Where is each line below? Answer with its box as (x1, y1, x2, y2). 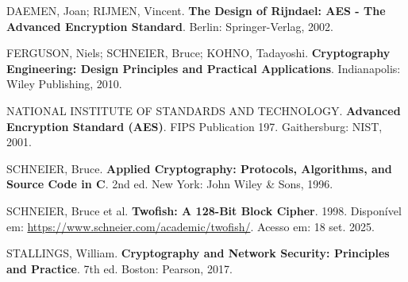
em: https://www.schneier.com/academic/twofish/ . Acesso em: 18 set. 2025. (6, 218, 375, 234)
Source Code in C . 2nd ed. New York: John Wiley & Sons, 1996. (6, 176, 333, 192)
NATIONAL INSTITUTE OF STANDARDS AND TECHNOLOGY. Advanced (6, 102, 401, 118)
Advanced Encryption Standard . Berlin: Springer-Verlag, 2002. (6, 17, 333, 34)
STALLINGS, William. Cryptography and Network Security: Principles (6, 245, 390, 261)
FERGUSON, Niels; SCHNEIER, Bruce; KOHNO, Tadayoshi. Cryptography (6, 44, 391, 61)
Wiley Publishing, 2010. (6, 75, 122, 92)
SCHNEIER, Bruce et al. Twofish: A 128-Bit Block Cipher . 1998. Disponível (6, 202, 402, 218)
